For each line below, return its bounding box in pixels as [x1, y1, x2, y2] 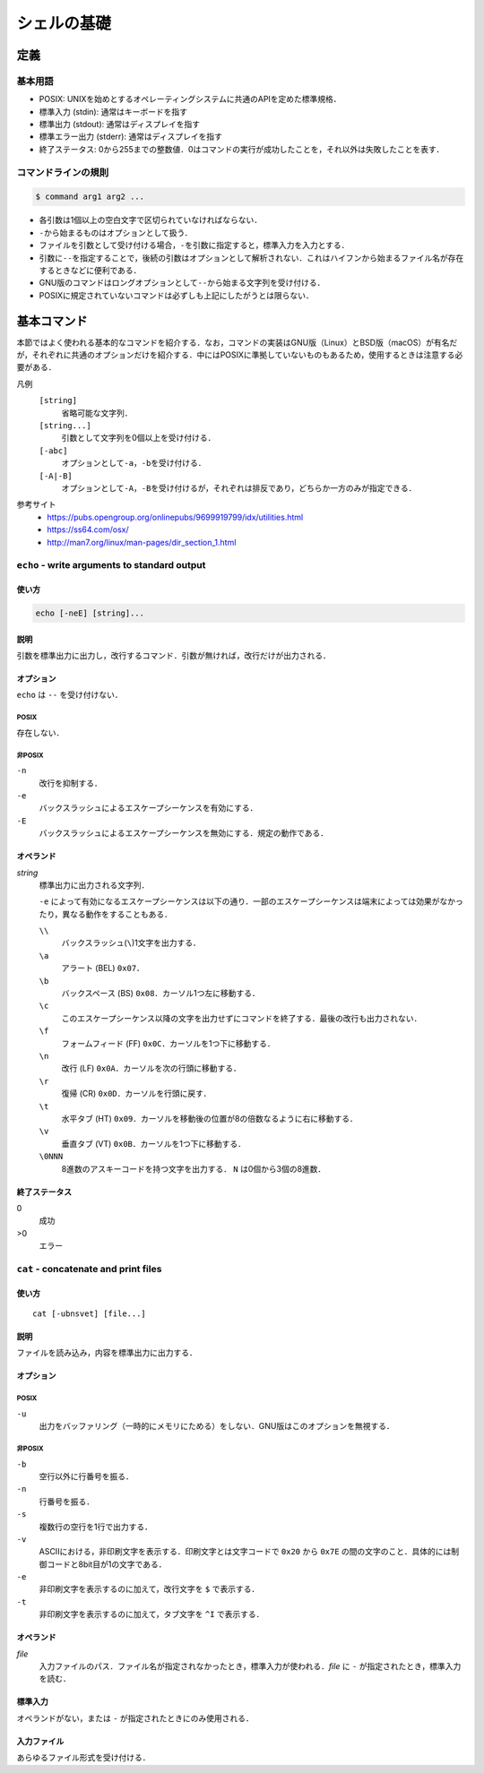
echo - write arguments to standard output [16, 559, 206, 572]
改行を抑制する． [39, 778, 102, 788]
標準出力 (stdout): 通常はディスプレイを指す [39, 119, 201, 130]
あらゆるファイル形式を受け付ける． [16, 1752, 151, 1763]
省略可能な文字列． [61, 408, 133, 418]
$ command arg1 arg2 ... [35, 192, 145, 202]
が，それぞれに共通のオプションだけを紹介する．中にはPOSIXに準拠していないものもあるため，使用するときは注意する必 [16, 349, 463, 360]
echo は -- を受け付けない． [16, 690, 123, 701]
